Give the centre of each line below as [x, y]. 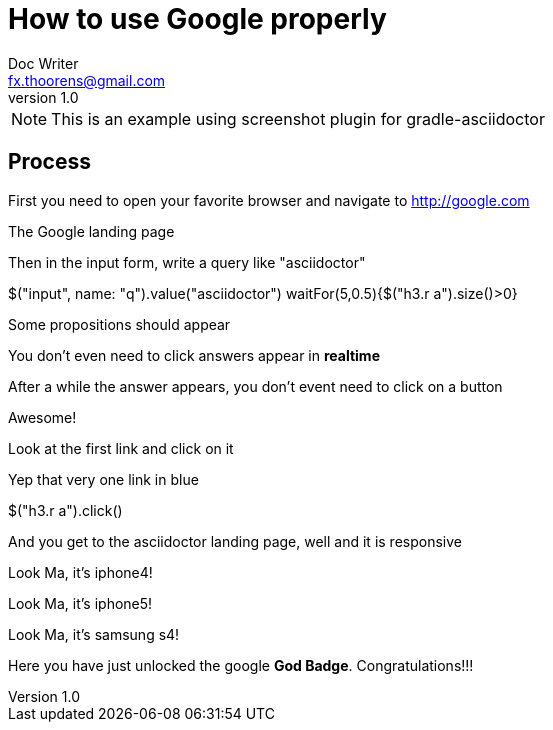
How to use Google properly [197, 19]
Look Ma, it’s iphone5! [80, 603]
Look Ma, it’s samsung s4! [94, 634]
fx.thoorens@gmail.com [87, 80]
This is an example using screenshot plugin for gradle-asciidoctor [298, 118]
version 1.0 [43, 97]
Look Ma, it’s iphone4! [80, 572]
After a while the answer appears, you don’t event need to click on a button [255, 386]
